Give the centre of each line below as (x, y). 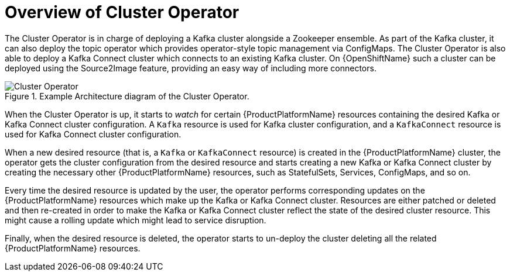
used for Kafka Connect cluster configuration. (93, 134)
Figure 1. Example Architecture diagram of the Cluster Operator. (127, 96)
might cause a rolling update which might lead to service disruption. (136, 220)
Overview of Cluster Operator (122, 12)
